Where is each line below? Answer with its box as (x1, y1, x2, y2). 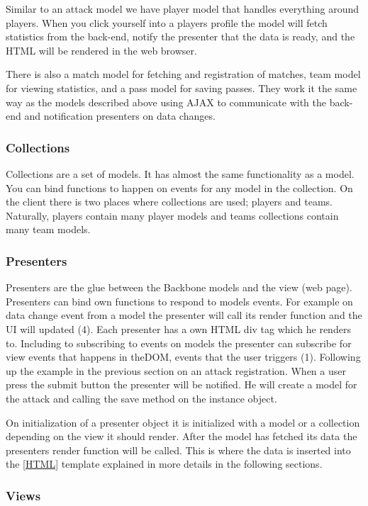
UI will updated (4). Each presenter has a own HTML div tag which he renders (6, 321, 351, 336)
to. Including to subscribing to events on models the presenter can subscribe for (6, 335, 352, 350)
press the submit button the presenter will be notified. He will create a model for (6, 377, 357, 392)
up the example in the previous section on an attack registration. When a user (6, 363, 346, 378)
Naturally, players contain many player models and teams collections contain (6, 208, 339, 223)
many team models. (6, 222, 91, 237)
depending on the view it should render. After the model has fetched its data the (6, 429, 357, 444)
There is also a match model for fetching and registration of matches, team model (6, 67, 361, 81)
